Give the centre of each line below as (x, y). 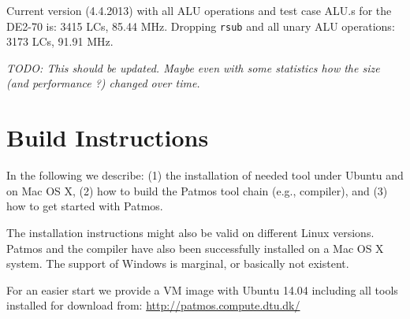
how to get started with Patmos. (85, 206)
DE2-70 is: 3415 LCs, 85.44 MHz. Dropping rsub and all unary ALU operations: (201, 26)
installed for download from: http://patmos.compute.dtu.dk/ (153, 305)
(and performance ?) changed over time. (103, 83)
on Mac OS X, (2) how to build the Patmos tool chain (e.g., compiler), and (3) (197, 190)
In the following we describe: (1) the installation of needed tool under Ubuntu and (205, 175)
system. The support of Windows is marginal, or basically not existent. (178, 263)
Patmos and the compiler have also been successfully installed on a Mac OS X (195, 248)
